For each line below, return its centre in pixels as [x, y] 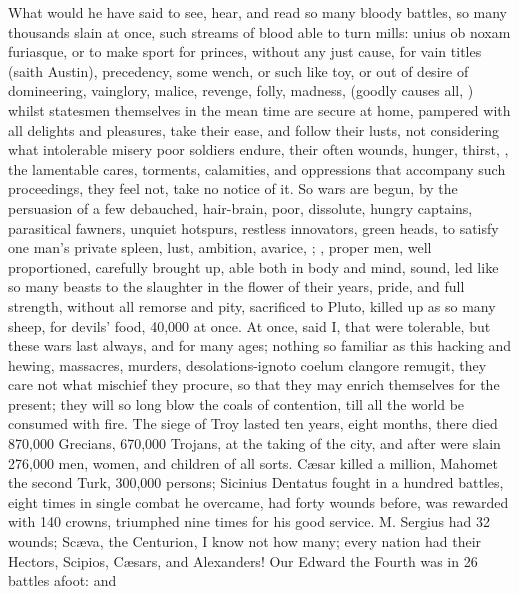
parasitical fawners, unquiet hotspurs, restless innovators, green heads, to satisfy [253, 227]
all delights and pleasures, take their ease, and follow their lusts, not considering [254, 129]
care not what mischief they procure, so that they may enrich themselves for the [254, 384]
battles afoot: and [62, 580]
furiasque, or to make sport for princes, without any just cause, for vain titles [245, 51]
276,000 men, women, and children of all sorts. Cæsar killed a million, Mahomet [253, 462]
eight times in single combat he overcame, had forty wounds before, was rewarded [258, 501]
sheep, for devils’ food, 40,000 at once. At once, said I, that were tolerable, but [249, 325]
